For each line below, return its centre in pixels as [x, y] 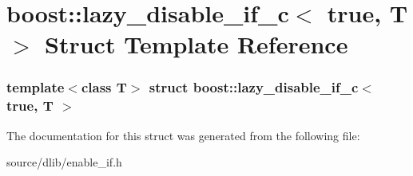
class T [104, 87]
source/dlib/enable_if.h [64, 162]
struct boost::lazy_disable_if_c [254, 87]
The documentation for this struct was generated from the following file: [183, 135]
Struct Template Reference [197, 44]
